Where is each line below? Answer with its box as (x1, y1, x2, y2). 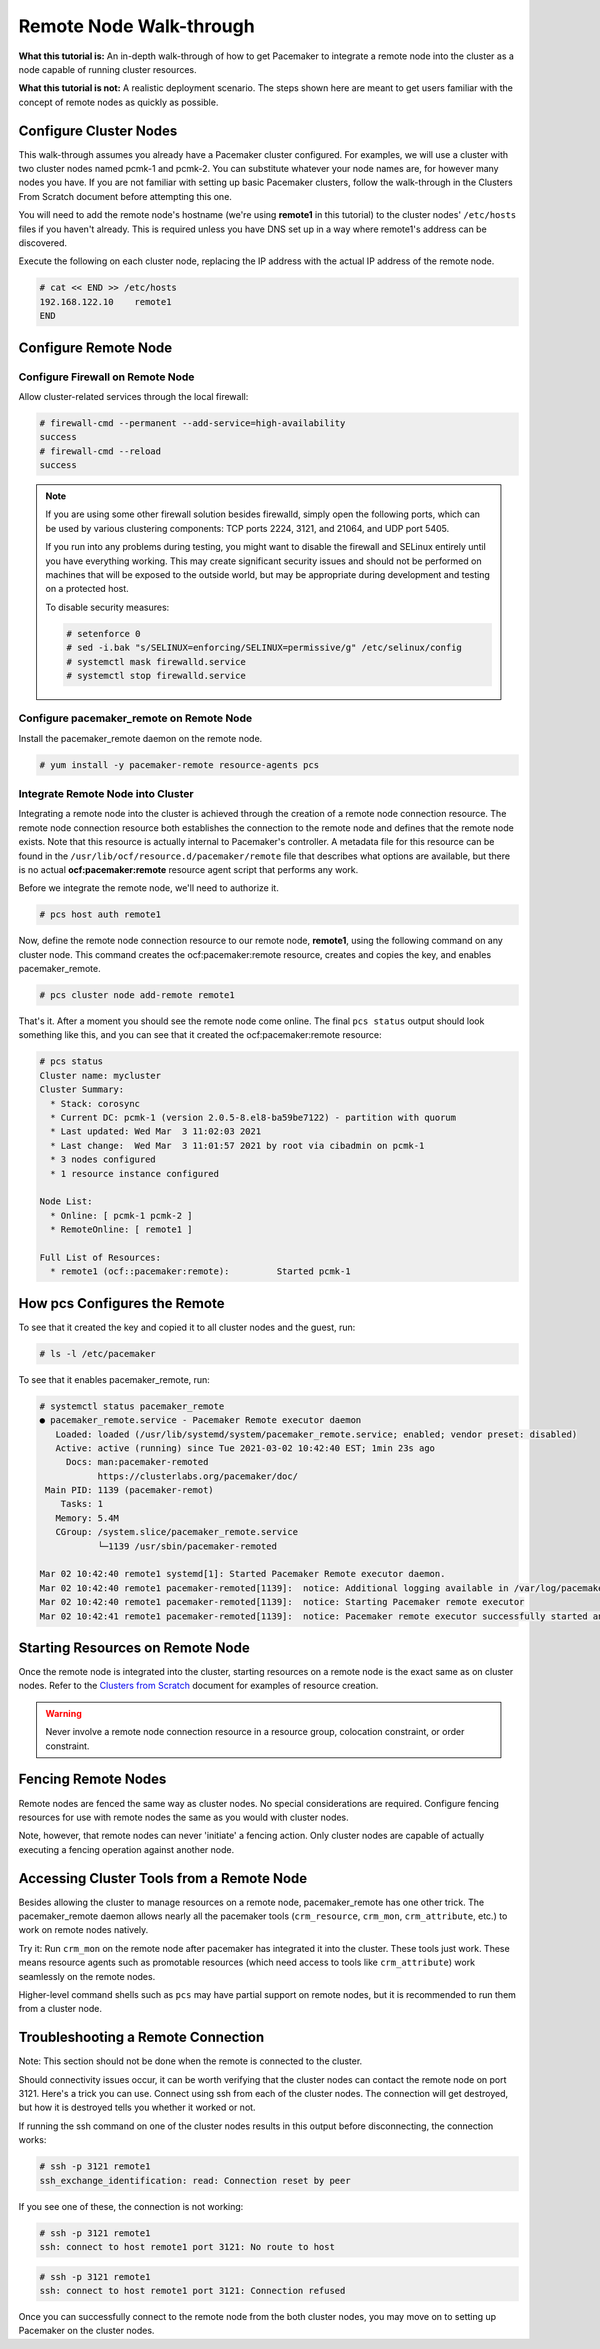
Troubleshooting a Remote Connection (18, 2029, 265, 2046)
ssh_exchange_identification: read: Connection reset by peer (39, 2175, 351, 2186)
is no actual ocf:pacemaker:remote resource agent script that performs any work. (18, 863, 359, 875)
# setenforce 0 (66, 628, 141, 639)
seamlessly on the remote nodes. (18, 1970, 156, 1982)
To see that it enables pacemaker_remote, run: (18, 1373, 210, 1385)
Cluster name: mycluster (39, 1070, 162, 1081)
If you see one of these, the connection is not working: (18, 2200, 244, 2212)
